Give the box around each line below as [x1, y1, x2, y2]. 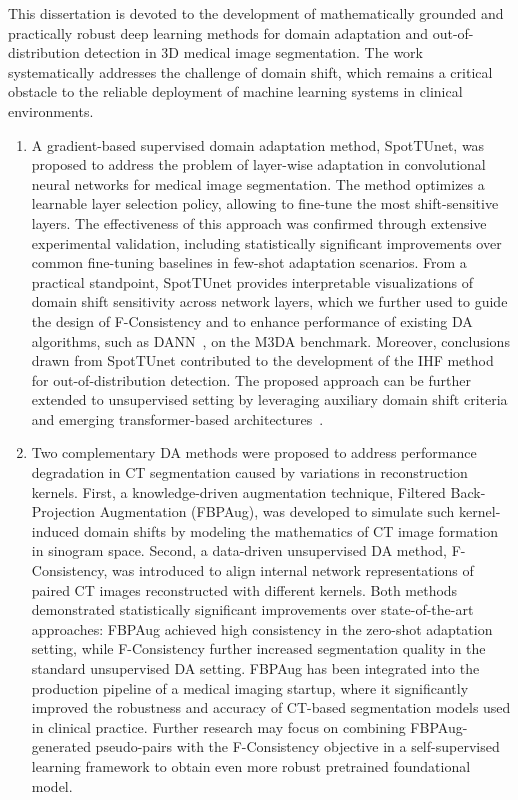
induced [31, 520, 80, 541]
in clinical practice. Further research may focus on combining [31, 716, 406, 737]
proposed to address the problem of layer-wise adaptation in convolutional [31, 154, 486, 175]
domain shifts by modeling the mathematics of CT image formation [83, 520, 498, 541]
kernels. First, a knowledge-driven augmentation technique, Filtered [31, 481, 446, 502]
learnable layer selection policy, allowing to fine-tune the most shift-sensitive [31, 193, 499, 214]
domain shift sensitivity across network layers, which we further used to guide [31, 291, 508, 312]
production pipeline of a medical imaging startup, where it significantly [31, 677, 469, 698]
